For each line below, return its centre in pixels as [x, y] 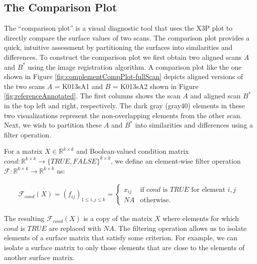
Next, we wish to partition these [53, 125]
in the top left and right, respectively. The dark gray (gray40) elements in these [124, 105]
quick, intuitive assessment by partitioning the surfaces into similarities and [118, 47]
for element [208, 190]
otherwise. [155, 200]
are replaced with [75, 228]
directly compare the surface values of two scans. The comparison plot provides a [127, 37]
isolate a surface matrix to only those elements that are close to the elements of [124, 247]
